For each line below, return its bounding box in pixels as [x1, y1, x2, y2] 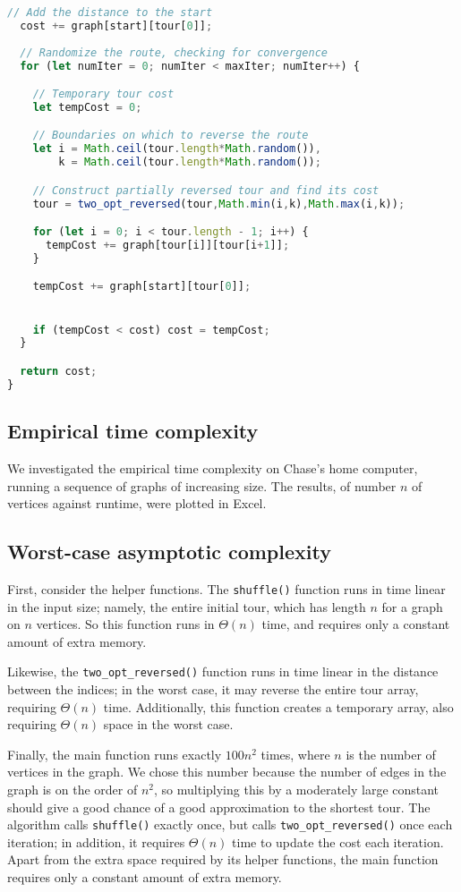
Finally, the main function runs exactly [7, 744, 222, 763]
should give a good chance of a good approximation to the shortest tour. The [7, 797, 431, 816]
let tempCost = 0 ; [32, 100, 142, 114]
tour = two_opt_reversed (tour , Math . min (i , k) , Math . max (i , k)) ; [32, 197, 406, 210]
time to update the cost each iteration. [232, 832, 444, 851]
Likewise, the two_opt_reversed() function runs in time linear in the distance [7, 662, 439, 681]
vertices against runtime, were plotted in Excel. [7, 494, 267, 513]
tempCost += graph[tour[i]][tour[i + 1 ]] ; [45, 239, 290, 251]
